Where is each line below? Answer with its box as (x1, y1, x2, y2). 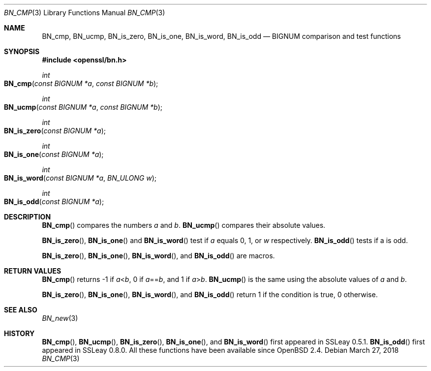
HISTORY (4, 329, 35, 338)
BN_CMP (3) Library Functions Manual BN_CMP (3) (4, 8, 165, 17)
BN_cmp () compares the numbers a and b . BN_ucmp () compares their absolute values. (42, 221, 326, 229)
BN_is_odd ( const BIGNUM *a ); (4, 197, 104, 206)
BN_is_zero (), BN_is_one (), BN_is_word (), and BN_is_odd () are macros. (42, 251, 275, 260)
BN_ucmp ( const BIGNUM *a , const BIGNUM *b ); (4, 103, 163, 111)
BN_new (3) (42, 314, 78, 322)
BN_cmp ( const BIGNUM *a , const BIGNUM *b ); (4, 79, 158, 88)
